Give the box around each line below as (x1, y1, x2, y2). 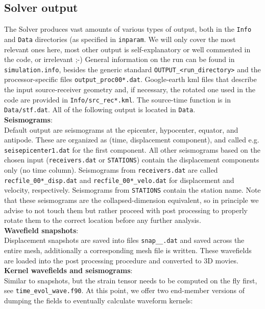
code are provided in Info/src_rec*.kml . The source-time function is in (4, 94, 231, 105)
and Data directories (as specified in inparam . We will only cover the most (4, 33, 236, 44)
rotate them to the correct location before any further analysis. (4, 215, 201, 225)
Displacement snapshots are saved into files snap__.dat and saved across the (4, 235, 245, 245)
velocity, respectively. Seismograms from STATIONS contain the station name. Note (4, 184, 261, 195)
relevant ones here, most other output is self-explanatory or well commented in (4, 44, 251, 54)
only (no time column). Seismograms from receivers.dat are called (4, 164, 218, 175)
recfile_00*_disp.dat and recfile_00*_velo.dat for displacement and (4, 174, 234, 185)
